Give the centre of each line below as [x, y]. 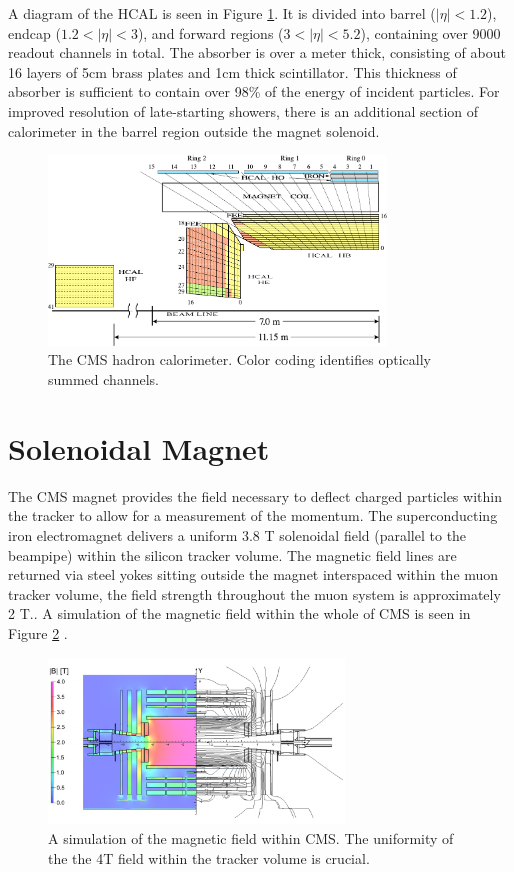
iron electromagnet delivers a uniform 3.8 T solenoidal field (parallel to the [237, 534]
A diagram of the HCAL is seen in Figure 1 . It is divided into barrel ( [222, 13]
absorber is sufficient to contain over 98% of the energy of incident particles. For [254, 91]
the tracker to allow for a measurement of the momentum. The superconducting [253, 515]
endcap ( [34, 32]
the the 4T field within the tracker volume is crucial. [209, 857]
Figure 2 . [38, 632]
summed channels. [103, 379]
